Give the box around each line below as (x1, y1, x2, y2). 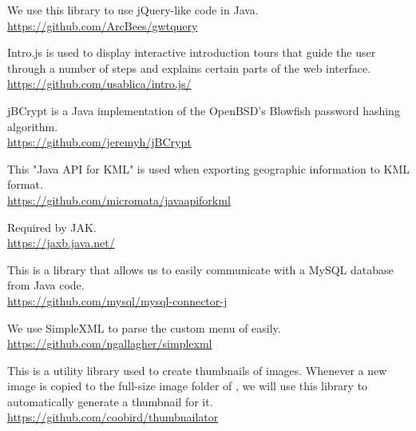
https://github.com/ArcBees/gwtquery (7, 17, 198, 34)
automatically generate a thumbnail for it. (7, 393, 213, 409)
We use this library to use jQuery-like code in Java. (7, 2, 259, 18)
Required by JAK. (7, 218, 97, 235)
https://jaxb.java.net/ (7, 234, 115, 251)
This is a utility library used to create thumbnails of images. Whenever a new (7, 361, 387, 378)
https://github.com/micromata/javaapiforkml (7, 191, 231, 208)
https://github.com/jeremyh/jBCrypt (7, 134, 192, 150)
